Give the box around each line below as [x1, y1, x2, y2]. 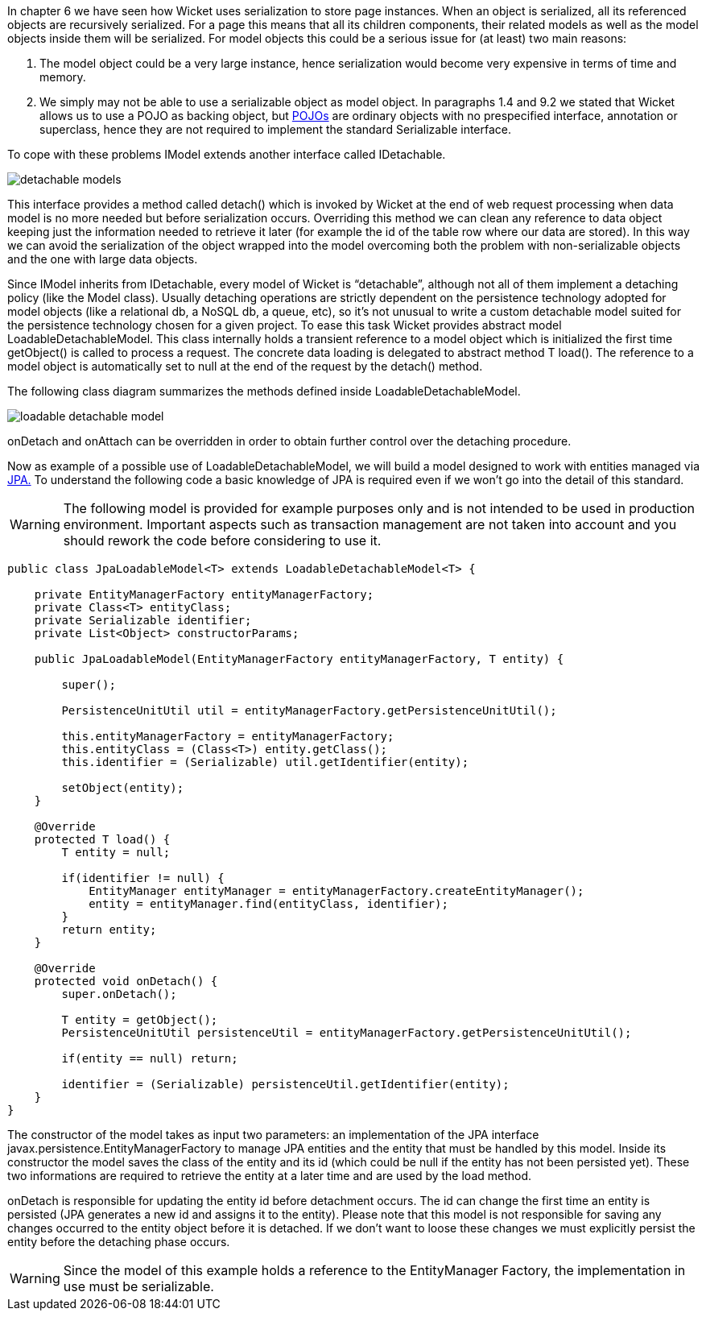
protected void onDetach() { [34, 975, 218, 988]
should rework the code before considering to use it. [63, 532, 382, 549]
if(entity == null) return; [61, 1052, 238, 1065]
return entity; [61, 923, 157, 936]
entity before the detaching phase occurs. [7, 1235, 230, 1249]
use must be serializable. [63, 1278, 214, 1294]
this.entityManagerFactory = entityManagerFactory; [61, 730, 394, 743]
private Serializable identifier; [34, 614, 252, 627]
